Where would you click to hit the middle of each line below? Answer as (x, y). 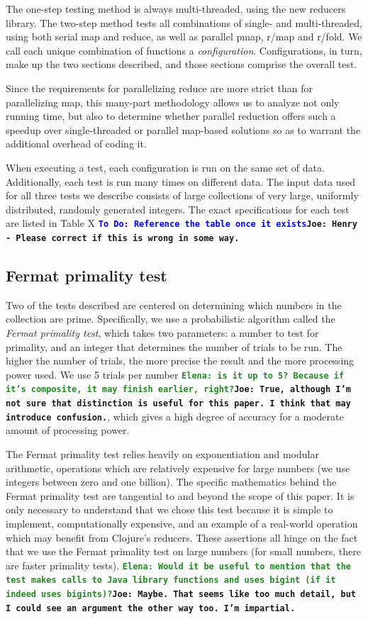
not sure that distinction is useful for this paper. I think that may (178, 404)
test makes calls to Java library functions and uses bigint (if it (171, 580)
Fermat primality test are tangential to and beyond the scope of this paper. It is (180, 495)
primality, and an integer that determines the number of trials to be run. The (174, 346)
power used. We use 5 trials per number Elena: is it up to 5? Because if (175, 374)
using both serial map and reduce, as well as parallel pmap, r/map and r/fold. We (184, 37)
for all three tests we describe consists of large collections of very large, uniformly (182, 195)
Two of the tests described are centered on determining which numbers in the (174, 305)
